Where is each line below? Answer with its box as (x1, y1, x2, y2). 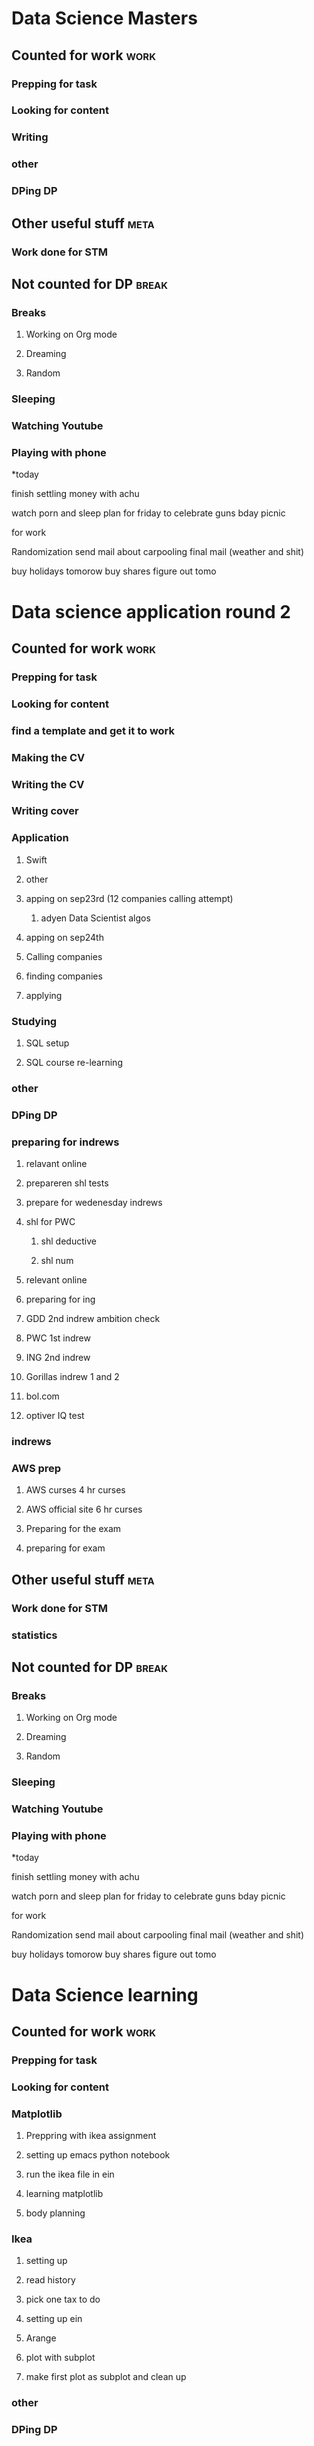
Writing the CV (11, 777, 85, 791)
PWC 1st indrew (25, 1332, 91, 1344)
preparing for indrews (11, 1135, 120, 1149)
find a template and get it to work (11, 723, 175, 737)
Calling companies (25, 950, 103, 962)
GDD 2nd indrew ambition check (25, 1313, 161, 1325)
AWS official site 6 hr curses (25, 1503, 143, 1516)
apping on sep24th (25, 931, 104, 943)
